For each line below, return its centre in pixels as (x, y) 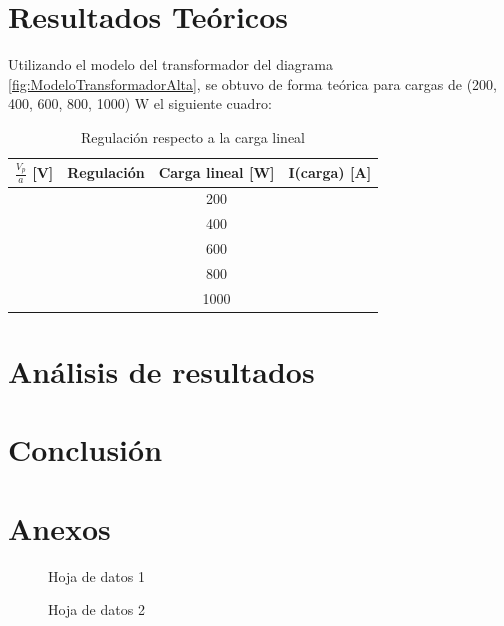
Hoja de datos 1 (96, 575)
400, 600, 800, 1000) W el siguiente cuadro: (140, 103)
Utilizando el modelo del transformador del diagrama (170, 64)
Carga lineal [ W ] (216, 171)
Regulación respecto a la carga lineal (193, 136)
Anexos (59, 527)
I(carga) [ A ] (330, 171)
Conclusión (85, 449)
